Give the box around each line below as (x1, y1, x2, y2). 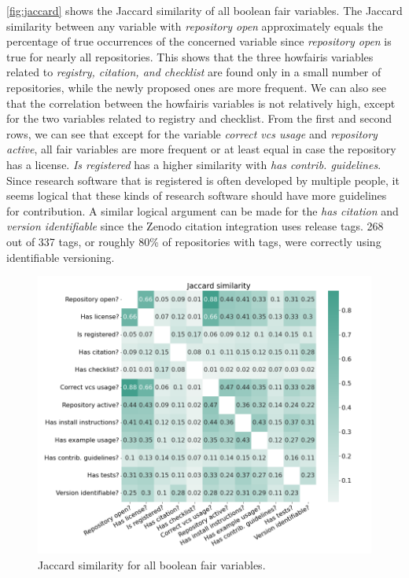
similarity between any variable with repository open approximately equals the (6, 17, 383, 34)
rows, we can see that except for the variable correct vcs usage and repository (6, 125, 378, 142)
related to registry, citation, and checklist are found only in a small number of (6, 64, 381, 80)
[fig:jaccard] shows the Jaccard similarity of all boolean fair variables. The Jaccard (6, 2, 403, 18)
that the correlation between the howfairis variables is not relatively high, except (6, 94, 396, 111)
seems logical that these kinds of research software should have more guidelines (6, 187, 387, 204)
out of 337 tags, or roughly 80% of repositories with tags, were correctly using (6, 233, 381, 249)
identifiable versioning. (6, 249, 115, 265)
